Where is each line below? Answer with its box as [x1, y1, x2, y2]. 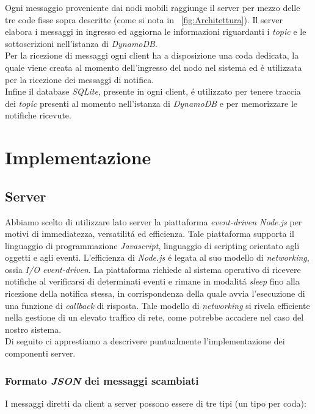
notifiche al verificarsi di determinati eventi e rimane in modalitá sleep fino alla [5, 275, 300, 288]
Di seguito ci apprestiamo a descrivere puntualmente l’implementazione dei [5, 335, 285, 347]
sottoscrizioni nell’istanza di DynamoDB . [5, 37, 157, 49]
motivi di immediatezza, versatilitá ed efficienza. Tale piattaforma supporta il [5, 227, 294, 240]
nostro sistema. [5, 322, 62, 335]
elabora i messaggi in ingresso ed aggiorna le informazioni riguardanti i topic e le [5, 25, 306, 38]
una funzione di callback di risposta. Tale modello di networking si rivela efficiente [5, 299, 310, 311]
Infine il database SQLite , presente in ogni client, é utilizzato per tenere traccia [5, 85, 301, 98]
